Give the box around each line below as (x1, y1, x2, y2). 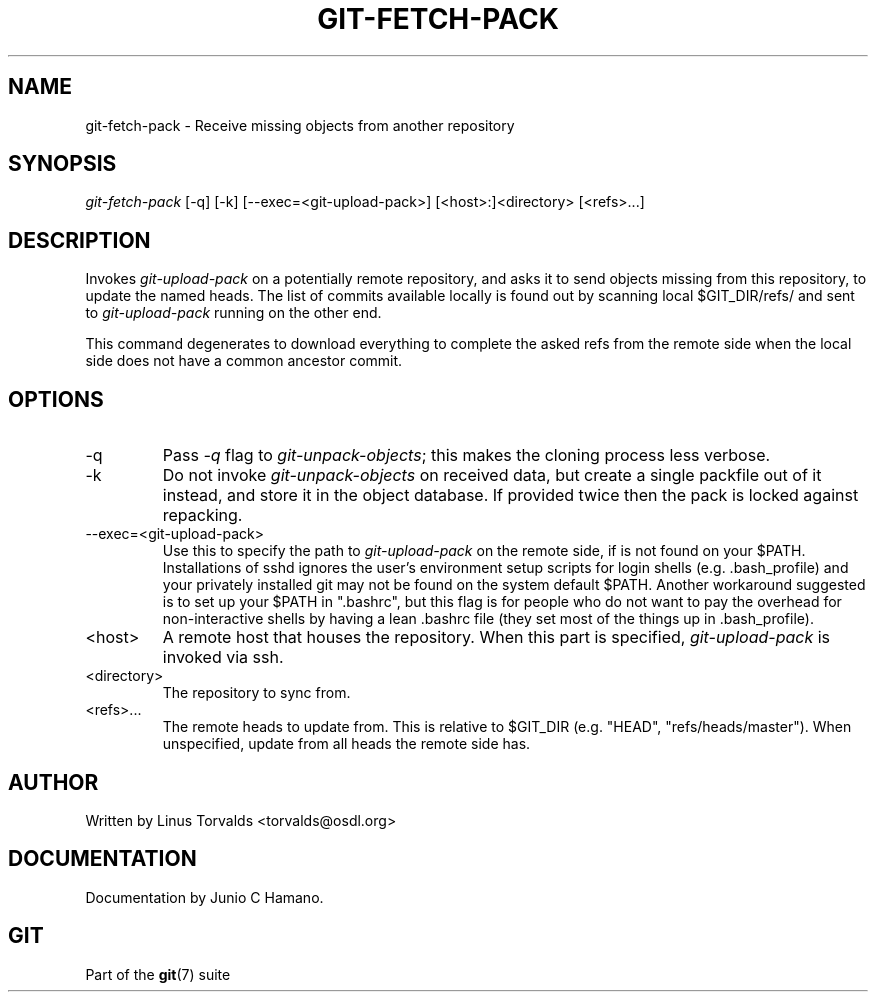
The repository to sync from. (162, 684, 351, 702)
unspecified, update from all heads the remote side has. (162, 735, 531, 753)
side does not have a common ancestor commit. (85, 352, 403, 370)
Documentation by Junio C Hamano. (85, 888, 324, 906)
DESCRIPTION (8, 227, 151, 253)
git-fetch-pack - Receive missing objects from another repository (85, 116, 515, 134)
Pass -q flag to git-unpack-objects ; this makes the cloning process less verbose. (162, 445, 771, 466)
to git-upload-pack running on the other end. (85, 304, 382, 322)
